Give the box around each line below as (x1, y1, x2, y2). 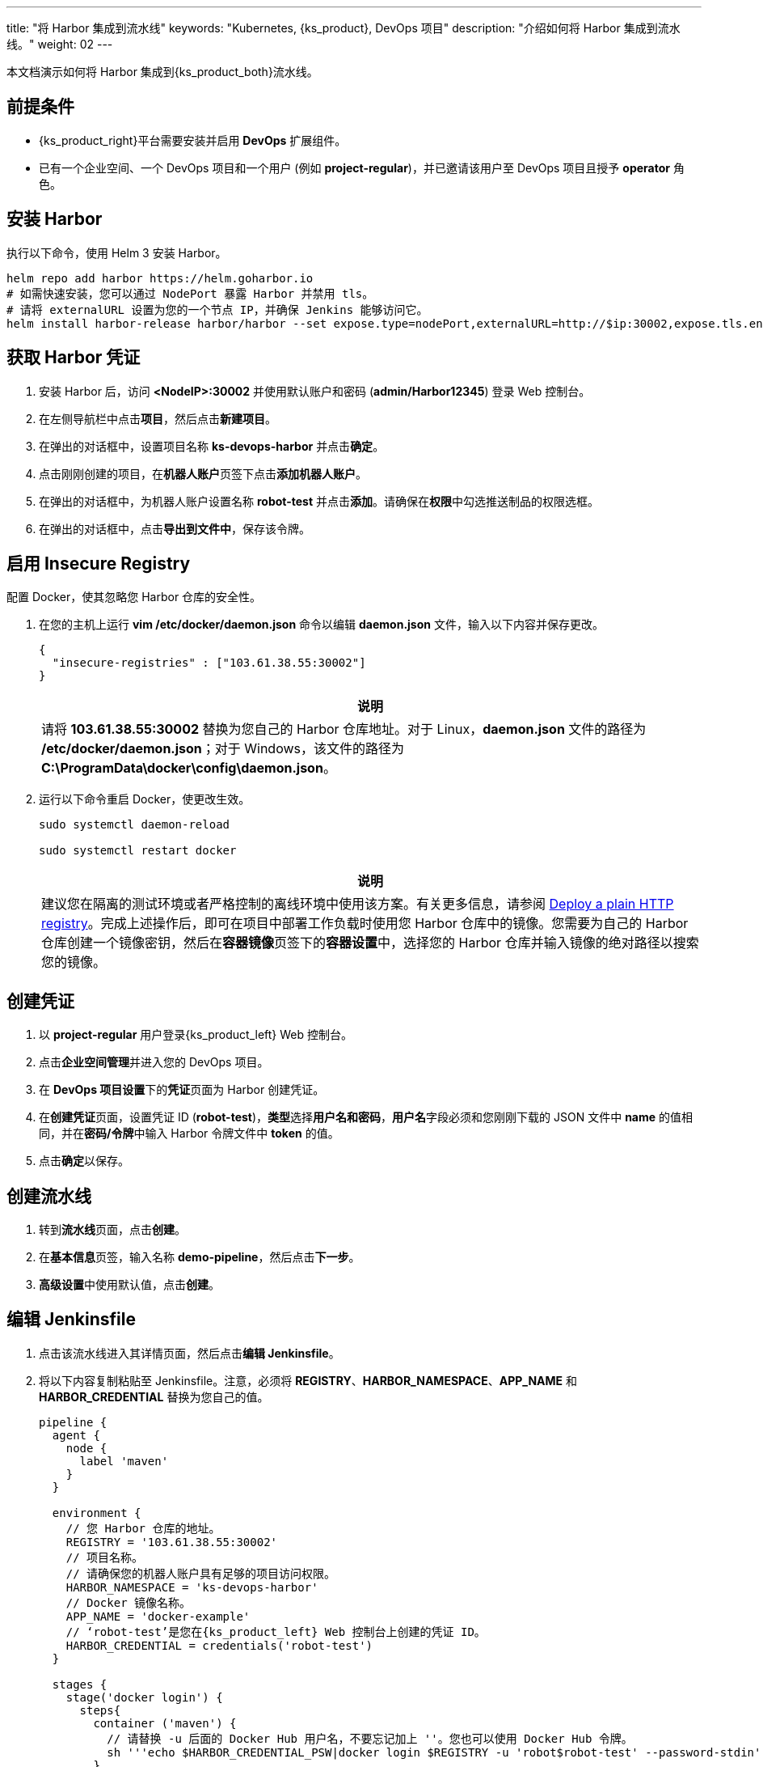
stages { (52, 1677, 107, 1691)
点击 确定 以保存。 (39, 1154, 129, 1168)
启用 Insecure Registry (6, 553, 191, 574)
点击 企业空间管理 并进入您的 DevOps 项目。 (39, 1055, 269, 1070)
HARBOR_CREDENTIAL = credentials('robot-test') (65, 1638, 373, 1652)
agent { (52, 1428, 100, 1442)
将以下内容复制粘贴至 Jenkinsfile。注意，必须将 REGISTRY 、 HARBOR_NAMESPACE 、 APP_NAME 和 (39, 1373, 578, 1388)
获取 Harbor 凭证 (6, 347, 141, 368)
